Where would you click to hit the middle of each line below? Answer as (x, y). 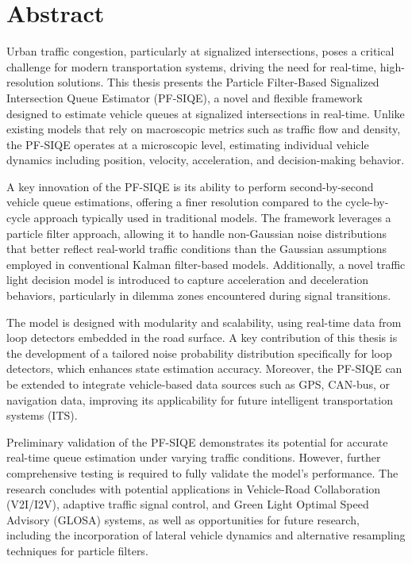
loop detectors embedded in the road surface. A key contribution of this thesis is (202, 338)
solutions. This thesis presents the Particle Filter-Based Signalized (218, 82)
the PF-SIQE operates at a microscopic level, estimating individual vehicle (188, 144)
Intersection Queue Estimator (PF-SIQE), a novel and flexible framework (185, 97)
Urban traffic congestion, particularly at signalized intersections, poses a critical (200, 51)
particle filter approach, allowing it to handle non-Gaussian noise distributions (197, 233)
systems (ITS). (42, 415)
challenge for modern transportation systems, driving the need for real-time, (192, 66)
